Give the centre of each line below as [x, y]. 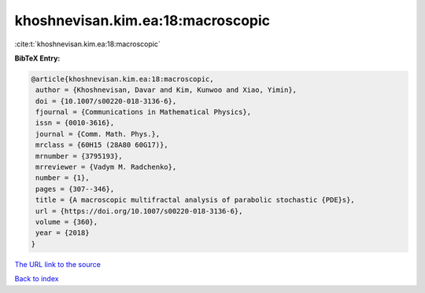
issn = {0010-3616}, [75, 123]
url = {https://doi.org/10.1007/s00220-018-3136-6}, [139, 211]
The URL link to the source [58, 264]
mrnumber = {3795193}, [79, 156]
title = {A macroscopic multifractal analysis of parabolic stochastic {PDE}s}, [196, 200]
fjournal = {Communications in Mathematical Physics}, [144, 112]
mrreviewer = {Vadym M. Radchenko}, [106, 167]
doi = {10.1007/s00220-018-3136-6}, [106, 101]
